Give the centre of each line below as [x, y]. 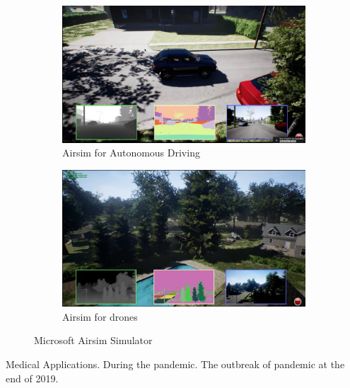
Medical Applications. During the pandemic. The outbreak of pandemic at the [175, 364]
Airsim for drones [100, 316]
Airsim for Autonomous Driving [131, 153]
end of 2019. [32, 378]
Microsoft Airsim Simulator [93, 340]
